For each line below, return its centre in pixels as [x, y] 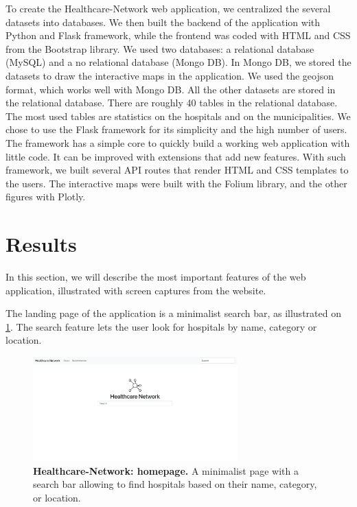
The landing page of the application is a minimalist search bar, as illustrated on [173, 313]
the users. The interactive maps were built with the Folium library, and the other [176, 183]
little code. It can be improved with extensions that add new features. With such [176, 156]
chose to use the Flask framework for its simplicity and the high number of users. [176, 129]
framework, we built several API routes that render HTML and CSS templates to [177, 170]
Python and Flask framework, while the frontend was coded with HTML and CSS [178, 35]
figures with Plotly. [46, 197]
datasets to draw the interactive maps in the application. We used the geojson [170, 75]
